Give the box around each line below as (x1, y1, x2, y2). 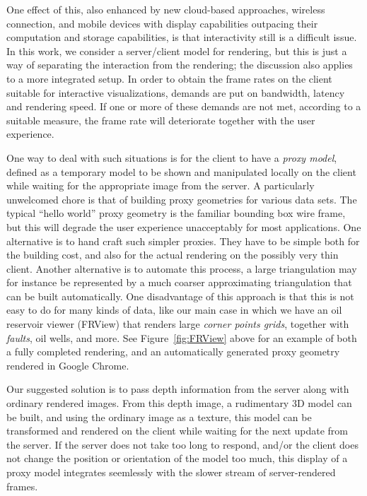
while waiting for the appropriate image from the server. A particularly (6, 178, 315, 193)
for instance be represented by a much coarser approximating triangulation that (6, 275, 352, 290)
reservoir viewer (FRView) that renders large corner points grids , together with (6, 317, 349, 331)
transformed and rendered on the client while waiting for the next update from (6, 423, 348, 438)
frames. (6, 478, 38, 493)
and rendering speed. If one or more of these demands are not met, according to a (6, 99, 361, 114)
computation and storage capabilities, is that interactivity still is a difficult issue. (6, 30, 357, 45)
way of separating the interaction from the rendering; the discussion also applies (6, 57, 353, 72)
